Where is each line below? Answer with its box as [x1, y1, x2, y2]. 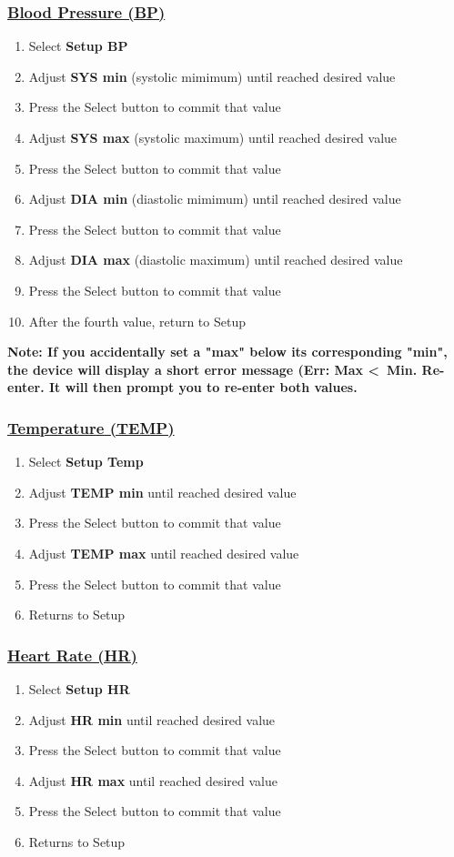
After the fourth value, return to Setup [28, 311, 246, 330]
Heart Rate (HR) [7, 643, 137, 666]
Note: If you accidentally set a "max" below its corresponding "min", [7, 342, 448, 361]
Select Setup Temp [28, 452, 144, 471]
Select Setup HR [28, 679, 130, 698]
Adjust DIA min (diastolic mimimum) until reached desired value [28, 189, 401, 208]
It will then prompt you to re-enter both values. [48, 378, 358, 397]
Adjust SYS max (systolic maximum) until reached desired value [28, 128, 398, 146]
